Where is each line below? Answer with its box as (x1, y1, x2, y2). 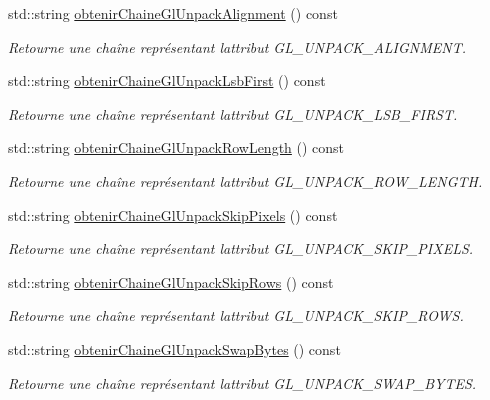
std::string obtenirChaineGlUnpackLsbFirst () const (8, 70, 326, 91)
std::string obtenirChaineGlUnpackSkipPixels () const (8, 204, 338, 225)
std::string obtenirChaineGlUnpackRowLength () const (8, 137, 345, 158)
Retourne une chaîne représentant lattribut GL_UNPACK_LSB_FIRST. (8, 103, 458, 124)
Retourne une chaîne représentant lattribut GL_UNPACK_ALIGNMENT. (8, 36, 467, 57)
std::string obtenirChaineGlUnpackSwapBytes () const (8, 338, 341, 359)
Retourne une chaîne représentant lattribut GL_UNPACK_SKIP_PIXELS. (8, 238, 474, 259)
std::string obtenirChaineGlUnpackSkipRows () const (8, 271, 334, 292)
